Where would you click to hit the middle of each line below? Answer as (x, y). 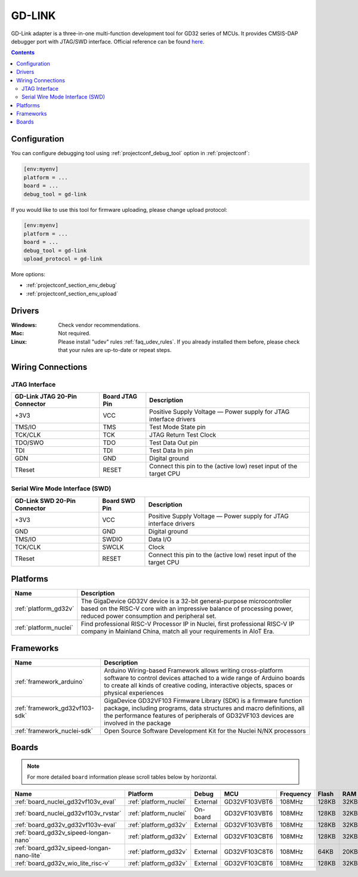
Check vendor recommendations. (99, 325)
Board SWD (119, 501)
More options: (28, 274)
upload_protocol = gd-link (63, 259)
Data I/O (160, 539)
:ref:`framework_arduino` (50, 681)
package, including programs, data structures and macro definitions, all (204, 708)
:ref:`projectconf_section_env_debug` (72, 285)
